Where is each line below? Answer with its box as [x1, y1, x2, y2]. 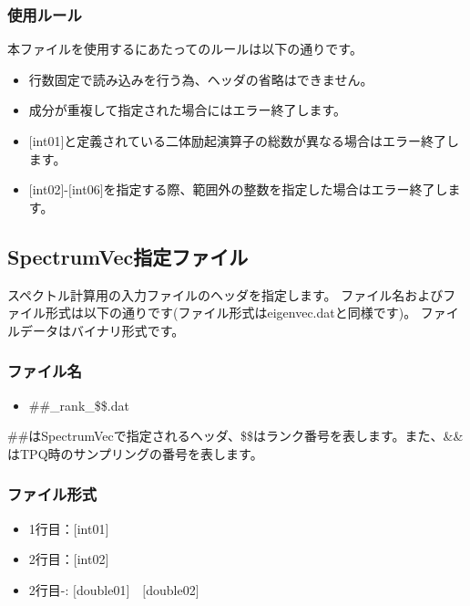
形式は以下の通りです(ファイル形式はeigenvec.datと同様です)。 [45, 303, 417, 322]
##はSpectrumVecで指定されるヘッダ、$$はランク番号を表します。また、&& [7, 426, 464, 445]
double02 [146, 580, 196, 599]
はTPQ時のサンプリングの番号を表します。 [7, 444, 263, 463]
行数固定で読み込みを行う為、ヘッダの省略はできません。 [28, 69, 373, 89]
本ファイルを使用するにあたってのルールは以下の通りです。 [7, 39, 363, 58]
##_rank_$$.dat [28, 395, 129, 414]
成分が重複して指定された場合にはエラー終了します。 [28, 100, 346, 120]
